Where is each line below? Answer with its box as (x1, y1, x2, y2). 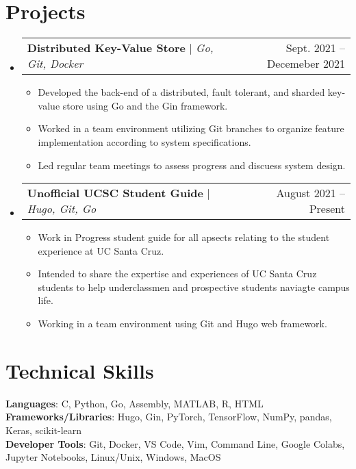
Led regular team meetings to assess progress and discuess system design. (38, 157, 346, 172)
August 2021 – (276, 185, 345, 201)
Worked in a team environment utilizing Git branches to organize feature (38, 121, 344, 136)
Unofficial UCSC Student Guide (27, 185, 203, 201)
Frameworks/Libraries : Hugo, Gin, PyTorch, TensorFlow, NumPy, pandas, (5, 409, 332, 424)
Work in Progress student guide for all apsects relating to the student (38, 230, 330, 244)
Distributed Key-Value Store (27, 40, 186, 56)
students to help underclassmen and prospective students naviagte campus (38, 279, 350, 294)
